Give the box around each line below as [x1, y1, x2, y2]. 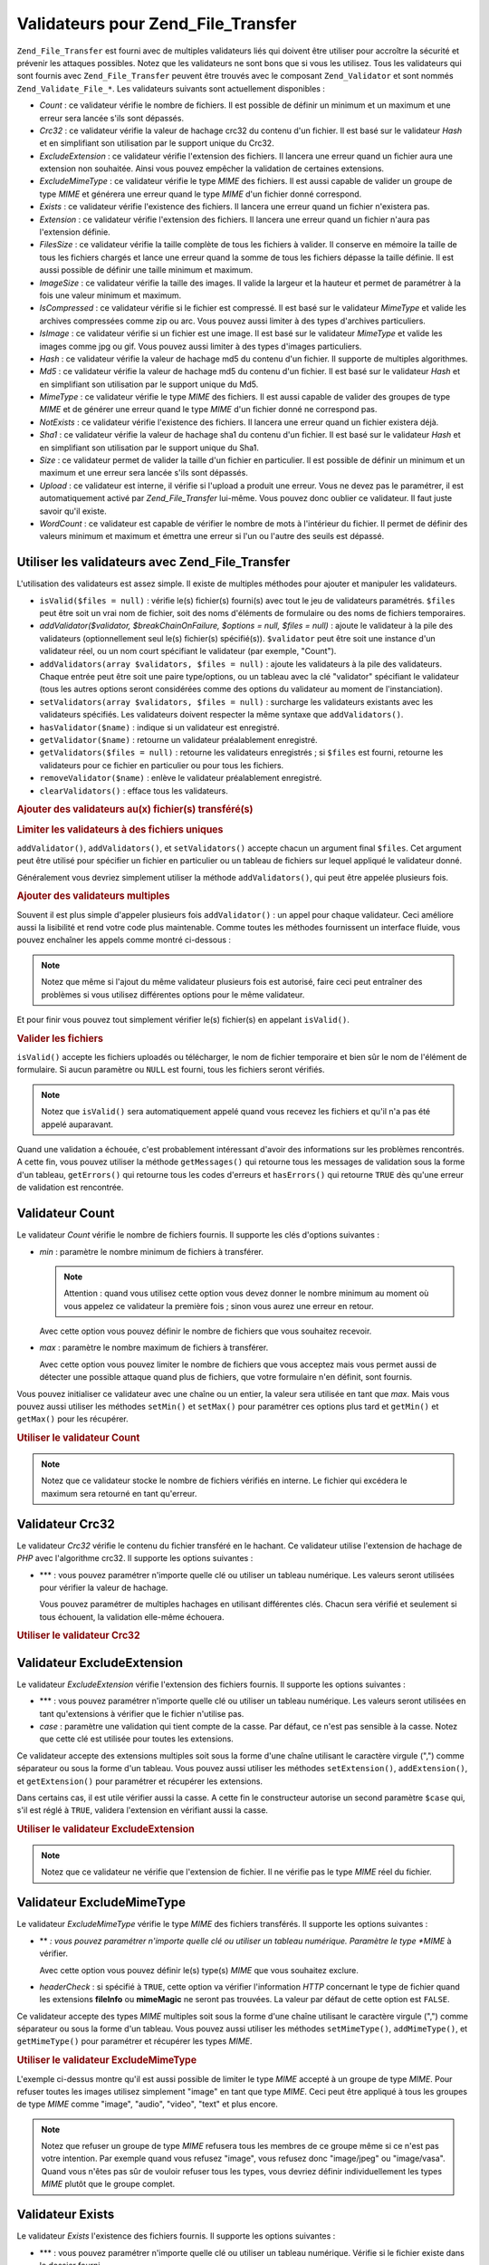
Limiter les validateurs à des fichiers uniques [16, 823, 224, 835]
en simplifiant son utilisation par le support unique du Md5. [39, 379, 259, 390]
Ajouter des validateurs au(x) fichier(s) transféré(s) [16, 803, 254, 815]
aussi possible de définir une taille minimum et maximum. [39, 265, 254, 275]
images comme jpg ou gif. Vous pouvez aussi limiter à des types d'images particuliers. [39, 341, 362, 352]
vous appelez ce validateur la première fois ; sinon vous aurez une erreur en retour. [63, 1300, 374, 1311]
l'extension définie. [39, 226, 110, 237]
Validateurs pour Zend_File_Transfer [16, 14, 297, 34]
